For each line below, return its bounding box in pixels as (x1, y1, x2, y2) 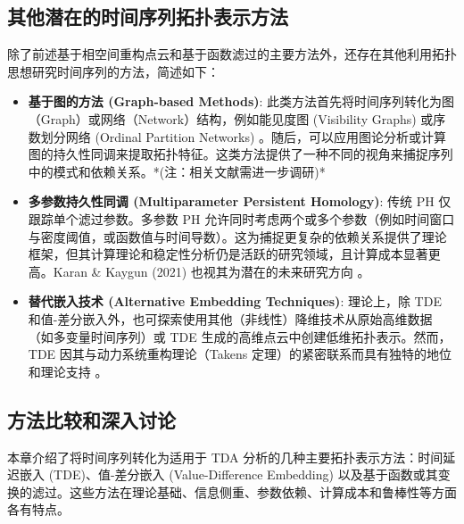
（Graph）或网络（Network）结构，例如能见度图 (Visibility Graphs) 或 (28, 109, 434, 128)
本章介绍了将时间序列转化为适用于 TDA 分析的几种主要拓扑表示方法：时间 (7, 447, 443, 466)
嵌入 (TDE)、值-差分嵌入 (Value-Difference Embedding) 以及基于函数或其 (19, 465, 438, 484)
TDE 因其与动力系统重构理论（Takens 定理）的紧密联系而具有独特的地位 (28, 345, 452, 363)
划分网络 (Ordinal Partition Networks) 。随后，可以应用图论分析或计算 (40, 127, 447, 146)
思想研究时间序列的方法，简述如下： (7, 62, 220, 80)
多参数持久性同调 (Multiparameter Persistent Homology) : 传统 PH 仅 (28, 192, 452, 211)
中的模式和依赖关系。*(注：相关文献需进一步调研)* (28, 162, 326, 180)
